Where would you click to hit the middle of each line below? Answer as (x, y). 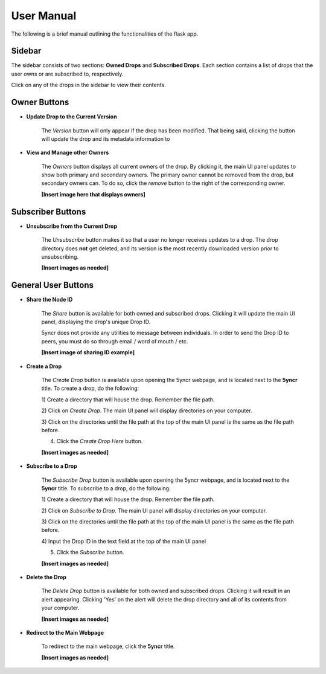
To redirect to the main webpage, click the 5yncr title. (108, 646)
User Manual (44, 16)
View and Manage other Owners (68, 153)
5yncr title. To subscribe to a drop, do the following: (106, 488)
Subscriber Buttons (49, 212)
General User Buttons (52, 285)
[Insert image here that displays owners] (93, 194)
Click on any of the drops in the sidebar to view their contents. (88, 85)
